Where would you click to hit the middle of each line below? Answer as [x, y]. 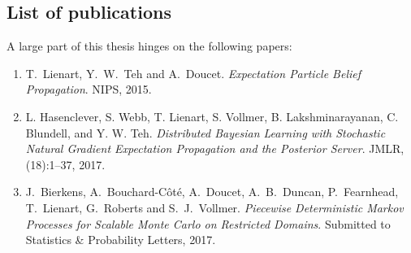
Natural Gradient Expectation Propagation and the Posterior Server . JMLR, [215, 148]
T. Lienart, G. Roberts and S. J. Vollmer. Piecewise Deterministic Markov [214, 207]
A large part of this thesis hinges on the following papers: [149, 46]
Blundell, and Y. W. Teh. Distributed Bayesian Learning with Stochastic [205, 132]
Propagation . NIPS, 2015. [89, 89]
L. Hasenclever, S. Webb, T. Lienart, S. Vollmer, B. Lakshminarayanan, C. [212, 116]
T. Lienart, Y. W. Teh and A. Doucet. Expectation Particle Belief [193, 73]
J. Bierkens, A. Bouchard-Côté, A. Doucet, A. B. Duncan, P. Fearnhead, [212, 192]
